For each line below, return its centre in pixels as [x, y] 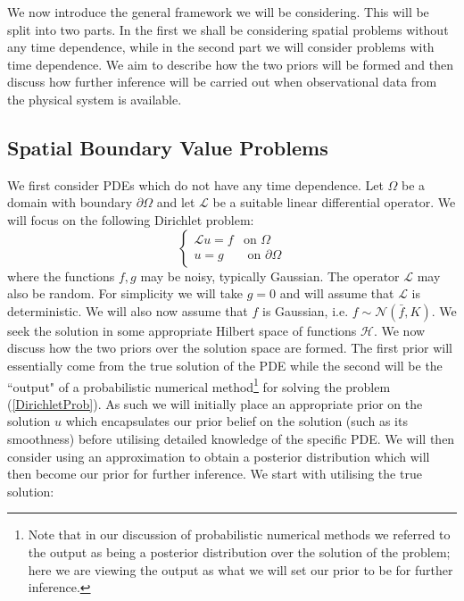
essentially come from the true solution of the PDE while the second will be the [225, 365]
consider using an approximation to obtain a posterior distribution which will [219, 456]
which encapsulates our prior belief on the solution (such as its [236, 421]
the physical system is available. [95, 99]
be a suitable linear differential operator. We [334, 202]
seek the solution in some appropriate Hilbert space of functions [182, 330]
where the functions [61, 275]
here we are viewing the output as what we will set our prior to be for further [240, 569]
